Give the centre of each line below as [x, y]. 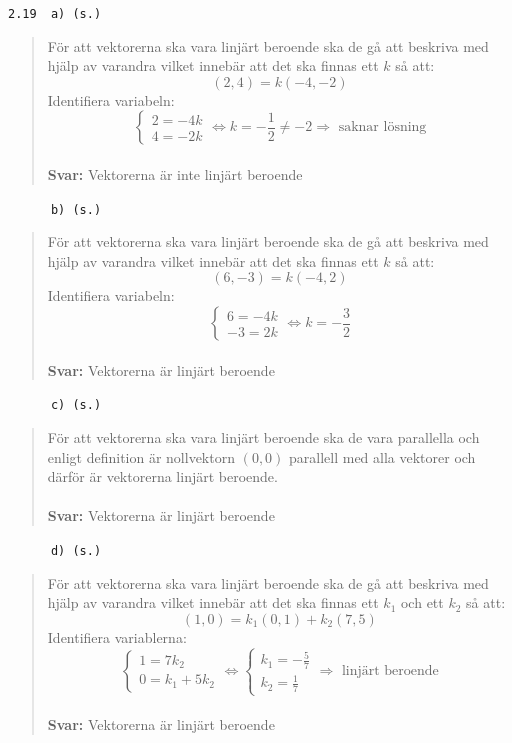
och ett [422, 602]
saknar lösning [382, 127]
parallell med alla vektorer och [382, 456]
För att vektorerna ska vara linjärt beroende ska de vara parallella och [263, 436]
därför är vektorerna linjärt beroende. [162, 476]
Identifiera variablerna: [117, 636]
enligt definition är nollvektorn [141, 456]
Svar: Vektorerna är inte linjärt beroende [175, 174]
